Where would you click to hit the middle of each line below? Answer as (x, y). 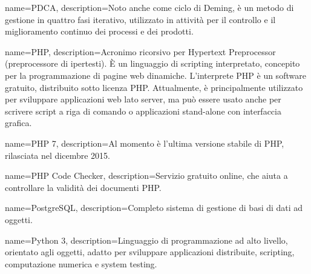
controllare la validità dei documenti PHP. (83, 187)
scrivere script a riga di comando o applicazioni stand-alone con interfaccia (143, 111)
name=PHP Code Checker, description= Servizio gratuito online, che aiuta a (146, 175)
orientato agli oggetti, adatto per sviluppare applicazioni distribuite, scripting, (150, 252)
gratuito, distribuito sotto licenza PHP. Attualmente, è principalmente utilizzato (154, 87)
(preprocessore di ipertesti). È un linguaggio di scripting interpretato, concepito (152, 63)
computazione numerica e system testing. (81, 263)
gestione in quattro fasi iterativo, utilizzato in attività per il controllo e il (140, 19)
